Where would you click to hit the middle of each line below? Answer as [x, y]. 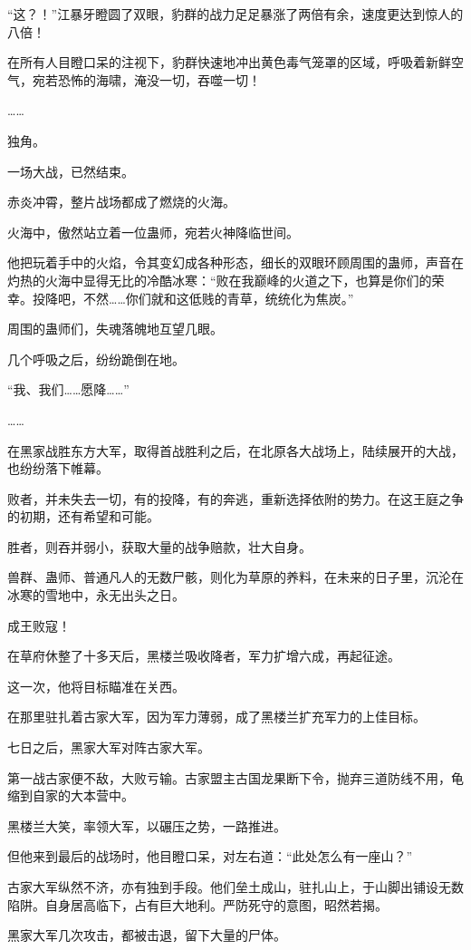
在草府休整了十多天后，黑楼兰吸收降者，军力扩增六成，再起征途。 [204, 656]
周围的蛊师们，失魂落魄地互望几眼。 [115, 329]
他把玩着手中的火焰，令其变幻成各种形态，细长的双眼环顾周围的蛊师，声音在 [235, 262]
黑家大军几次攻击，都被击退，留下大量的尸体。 [147, 935]
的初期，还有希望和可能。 [83, 516]
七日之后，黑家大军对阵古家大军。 [109, 747]
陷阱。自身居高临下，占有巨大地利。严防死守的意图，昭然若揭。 [197, 904]
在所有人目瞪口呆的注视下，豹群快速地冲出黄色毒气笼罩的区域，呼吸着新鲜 [229, 62]
